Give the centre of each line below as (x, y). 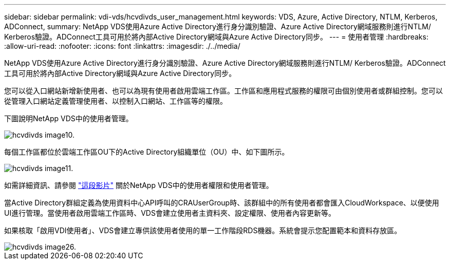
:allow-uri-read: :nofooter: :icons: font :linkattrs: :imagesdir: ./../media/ (122, 46)
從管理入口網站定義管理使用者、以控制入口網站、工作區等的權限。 (116, 101)
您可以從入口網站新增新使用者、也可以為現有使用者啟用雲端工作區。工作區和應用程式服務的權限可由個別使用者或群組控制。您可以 (223, 91)
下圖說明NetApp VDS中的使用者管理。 (69, 118)
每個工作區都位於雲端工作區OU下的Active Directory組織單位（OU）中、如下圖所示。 (147, 152)
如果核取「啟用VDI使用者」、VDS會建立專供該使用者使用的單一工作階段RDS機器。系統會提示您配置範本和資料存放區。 (203, 230)
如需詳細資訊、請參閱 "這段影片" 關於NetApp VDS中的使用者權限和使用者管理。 (139, 185)
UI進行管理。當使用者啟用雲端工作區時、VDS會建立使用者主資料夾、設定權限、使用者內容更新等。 (170, 213)
